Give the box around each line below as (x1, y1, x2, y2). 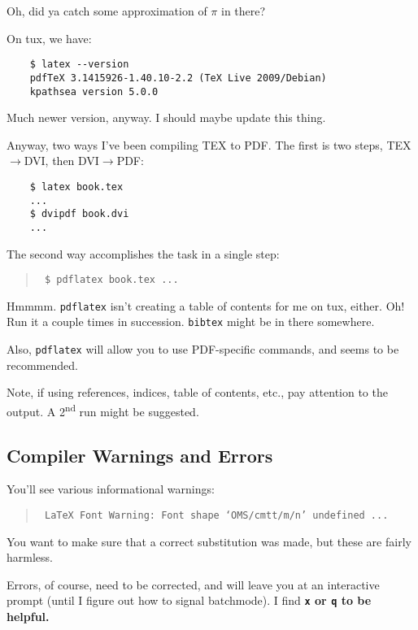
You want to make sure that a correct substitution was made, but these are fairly (7, 532, 411, 550)
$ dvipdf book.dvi (29, 208, 129, 220)
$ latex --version (29, 59, 129, 71)
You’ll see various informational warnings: (7, 480, 215, 497)
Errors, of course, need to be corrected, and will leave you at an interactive (7, 576, 380, 593)
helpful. (7, 608, 50, 625)
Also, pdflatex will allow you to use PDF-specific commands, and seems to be (7, 341, 399, 358)
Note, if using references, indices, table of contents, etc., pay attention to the (7, 384, 388, 401)
